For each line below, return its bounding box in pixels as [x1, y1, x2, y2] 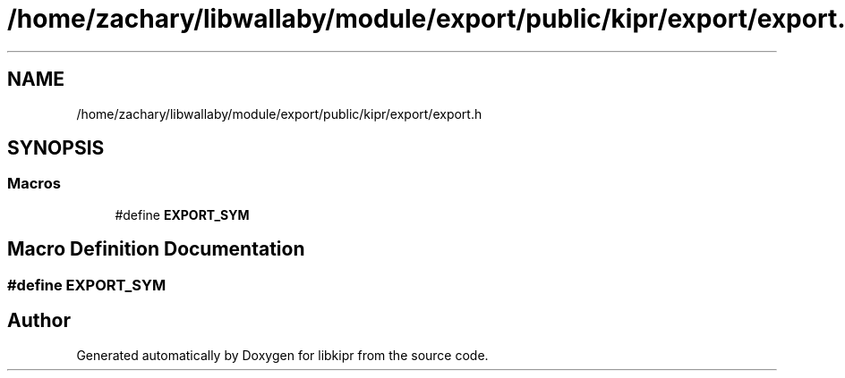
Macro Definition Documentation [7, 238, 305, 261]
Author [7, 309, 71, 332]
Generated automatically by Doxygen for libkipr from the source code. [76, 347, 489, 363]
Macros [7, 174, 61, 193]
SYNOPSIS [7, 137, 105, 160]
